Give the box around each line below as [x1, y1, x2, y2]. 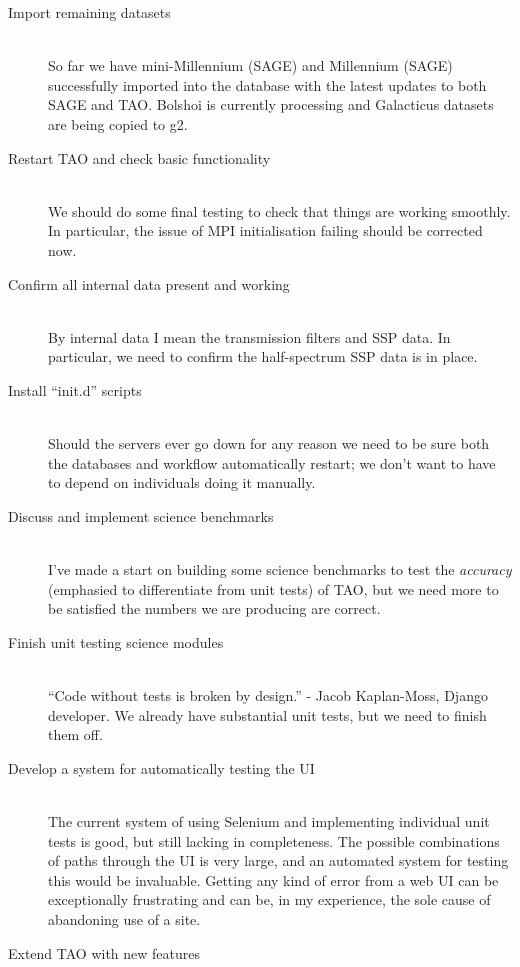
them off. [48, 724, 103, 745]
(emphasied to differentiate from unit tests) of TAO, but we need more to [48, 578, 499, 599]
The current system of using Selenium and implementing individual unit [48, 811, 490, 831]
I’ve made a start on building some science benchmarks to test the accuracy [48, 559, 512, 580]
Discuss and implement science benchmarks [8, 505, 274, 526]
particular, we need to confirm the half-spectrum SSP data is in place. [48, 346, 478, 367]
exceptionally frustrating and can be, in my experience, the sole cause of [48, 889, 491, 910]
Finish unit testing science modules [8, 631, 224, 652]
